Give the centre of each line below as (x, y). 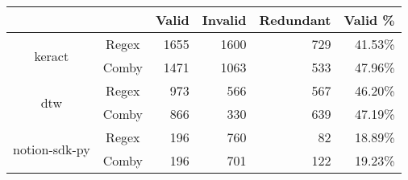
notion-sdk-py (52, 149)
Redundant (295, 20)
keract (52, 55)
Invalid (224, 20)
